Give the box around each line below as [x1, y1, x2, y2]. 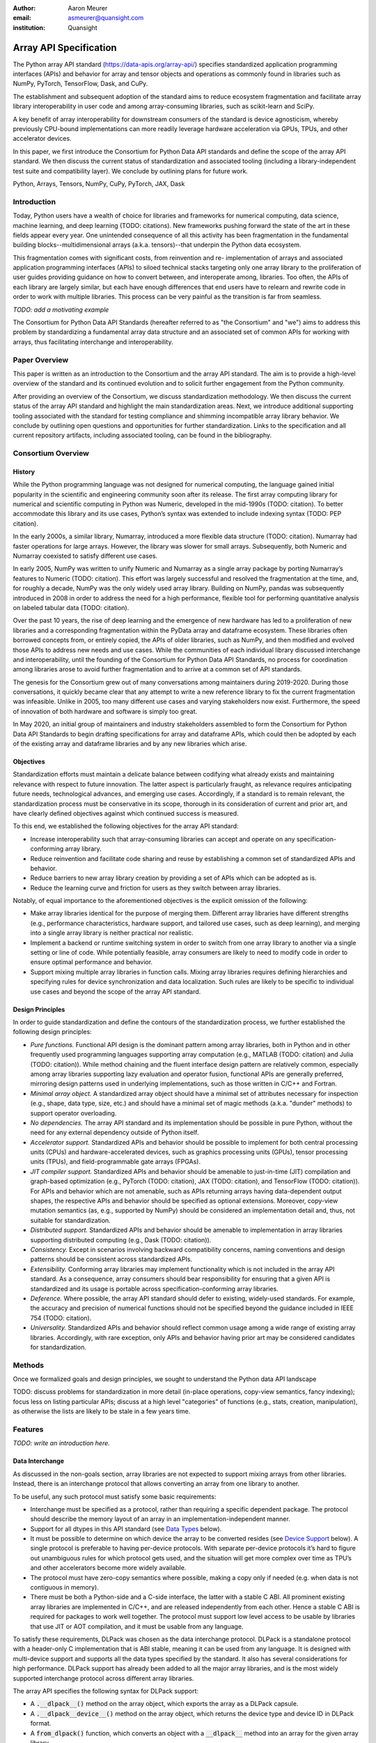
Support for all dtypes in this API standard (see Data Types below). [30, 1524, 222, 1533]
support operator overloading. [30, 1109, 117, 1117]
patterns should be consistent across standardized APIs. [30, 1255, 193, 1263]
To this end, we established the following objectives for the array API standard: [13, 822, 240, 830]
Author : [13, 4, 36, 12]
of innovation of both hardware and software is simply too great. [13, 707, 198, 715]
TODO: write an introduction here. [13, 1439, 111, 1447]
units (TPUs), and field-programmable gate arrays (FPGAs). [30, 1157, 201, 1166]
